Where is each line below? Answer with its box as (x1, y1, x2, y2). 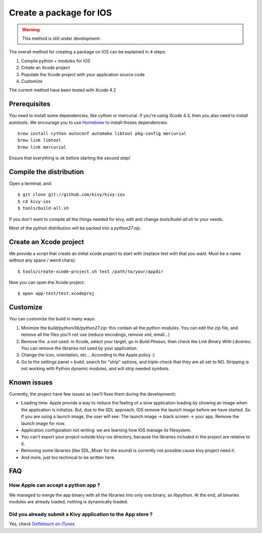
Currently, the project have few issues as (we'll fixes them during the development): (9, 391, 177, 397)
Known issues (9, 378, 53, 386)
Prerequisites (9, 100, 50, 108)
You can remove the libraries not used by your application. (21, 345, 138, 351)
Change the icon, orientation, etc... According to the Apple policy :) (21, 352, 155, 358)
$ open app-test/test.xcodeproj (17, 291, 95, 296)
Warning (22, 27, 40, 33)
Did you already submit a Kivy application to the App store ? (9, 511, 153, 517)
